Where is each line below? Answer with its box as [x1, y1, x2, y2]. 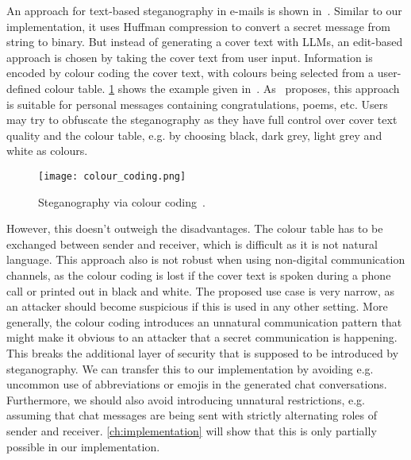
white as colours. [6, 142, 88, 159]
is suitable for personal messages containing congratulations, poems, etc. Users [6, 95, 388, 112]
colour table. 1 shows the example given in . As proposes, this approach [44, 79, 400, 96]
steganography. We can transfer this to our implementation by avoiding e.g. [6, 360, 374, 377]
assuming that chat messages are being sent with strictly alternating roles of [6, 407, 378, 423]
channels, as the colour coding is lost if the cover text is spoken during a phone [6, 266, 391, 283]
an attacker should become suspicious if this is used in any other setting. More [6, 298, 388, 315]
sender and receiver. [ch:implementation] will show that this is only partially [6, 422, 377, 439]
